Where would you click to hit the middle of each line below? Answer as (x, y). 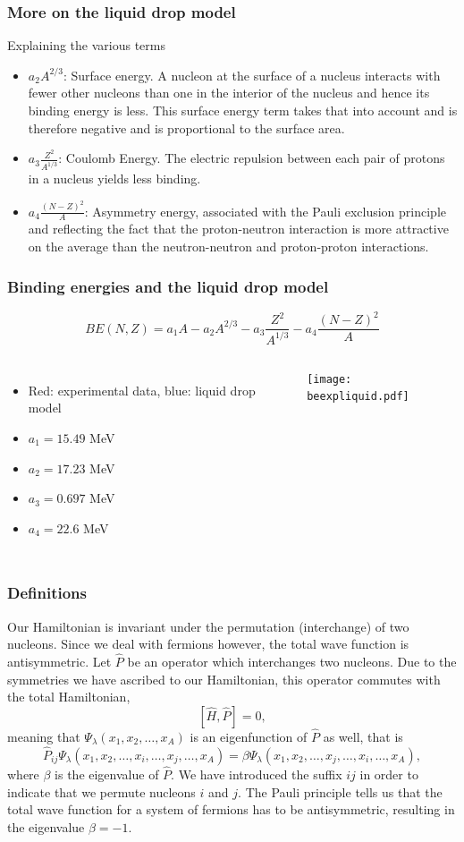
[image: (329, 379)
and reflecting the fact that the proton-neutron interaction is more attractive (238, 229)
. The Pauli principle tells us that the (340, 791)
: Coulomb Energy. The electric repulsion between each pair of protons (252, 158)
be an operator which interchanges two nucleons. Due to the (292, 661)
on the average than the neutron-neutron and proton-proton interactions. (228, 247)
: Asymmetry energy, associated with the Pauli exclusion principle (265, 211)
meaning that (44, 736)
